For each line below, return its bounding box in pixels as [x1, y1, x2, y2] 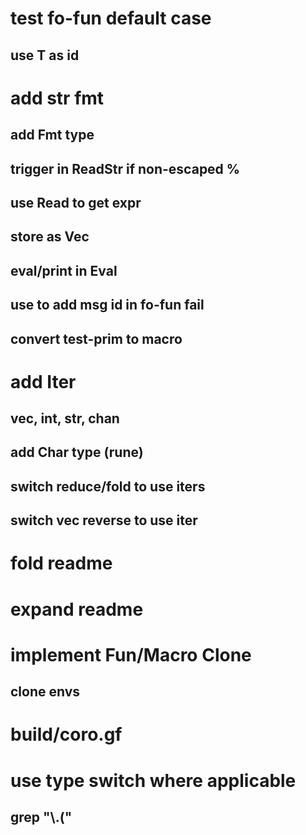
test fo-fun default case [10, 7, 212, 30]
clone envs [10, 683, 81, 701]
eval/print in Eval [10, 262, 118, 279]
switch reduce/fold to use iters [10, 478, 206, 495]
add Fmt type [10, 127, 95, 144]
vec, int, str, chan [10, 410, 120, 427]
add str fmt [10, 87, 105, 109]
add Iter [10, 370, 77, 393]
